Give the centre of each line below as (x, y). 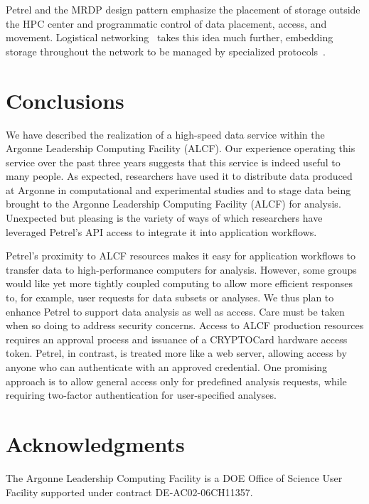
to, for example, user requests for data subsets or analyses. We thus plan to (170, 297)
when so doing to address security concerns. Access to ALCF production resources (185, 325)
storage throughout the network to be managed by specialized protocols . (166, 51)
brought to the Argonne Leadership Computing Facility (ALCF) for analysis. (173, 204)
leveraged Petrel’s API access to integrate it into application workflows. (161, 231)
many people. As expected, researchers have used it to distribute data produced (179, 176)
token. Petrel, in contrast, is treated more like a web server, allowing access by (176, 353)
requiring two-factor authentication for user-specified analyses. (141, 395)
